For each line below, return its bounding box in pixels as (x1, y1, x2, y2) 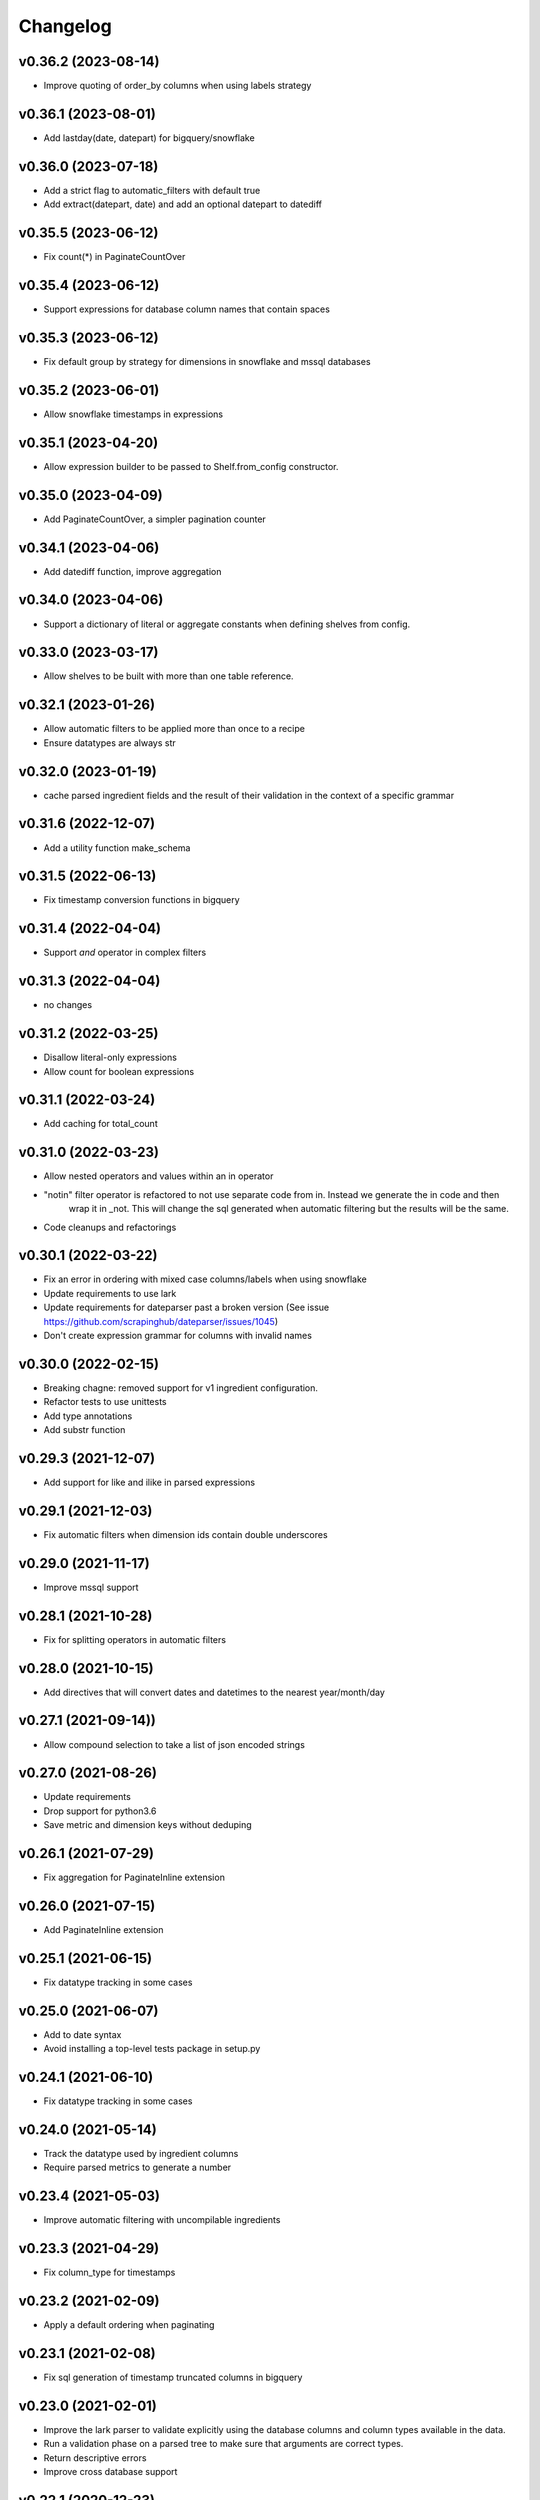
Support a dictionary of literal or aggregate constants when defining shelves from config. (43, 618, 411, 630)
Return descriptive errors (43, 2451, 147, 2464)
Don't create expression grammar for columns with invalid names (43, 1330, 312, 1341)
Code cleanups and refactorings (43, 1221, 177, 1233)
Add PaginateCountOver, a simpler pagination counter (43, 513, 267, 525)
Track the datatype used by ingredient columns (43, 2148, 239, 2160)
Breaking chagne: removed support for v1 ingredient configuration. (43, 1381, 319, 1394)
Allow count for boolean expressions (43, 1065, 195, 1077)
